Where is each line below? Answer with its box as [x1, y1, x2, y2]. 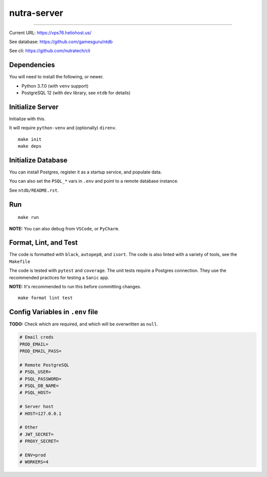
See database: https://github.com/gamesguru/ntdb [9, 39, 113, 45]
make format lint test [18, 295, 73, 301]
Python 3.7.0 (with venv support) [21, 83, 89, 89]
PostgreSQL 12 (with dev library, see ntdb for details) [21, 90, 131, 96]
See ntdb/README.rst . [9, 187, 59, 193]
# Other [19, 424, 38, 430]
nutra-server [9, 7, 64, 18]
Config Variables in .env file [9, 308, 98, 317]
